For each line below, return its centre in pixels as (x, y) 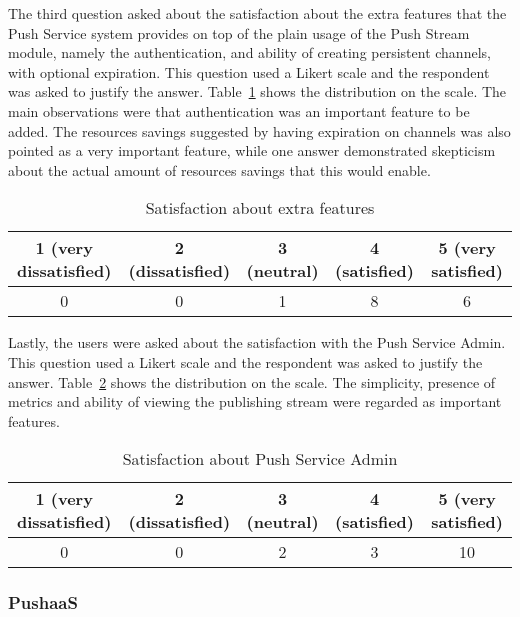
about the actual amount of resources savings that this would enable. (219, 169)
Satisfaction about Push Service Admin (260, 459)
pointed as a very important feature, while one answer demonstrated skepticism (252, 150)
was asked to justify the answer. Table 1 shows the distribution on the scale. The (257, 91)
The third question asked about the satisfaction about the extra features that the (257, 13)
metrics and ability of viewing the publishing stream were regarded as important (255, 401)
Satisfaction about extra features (260, 208)
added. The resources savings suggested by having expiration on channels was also (259, 130)
